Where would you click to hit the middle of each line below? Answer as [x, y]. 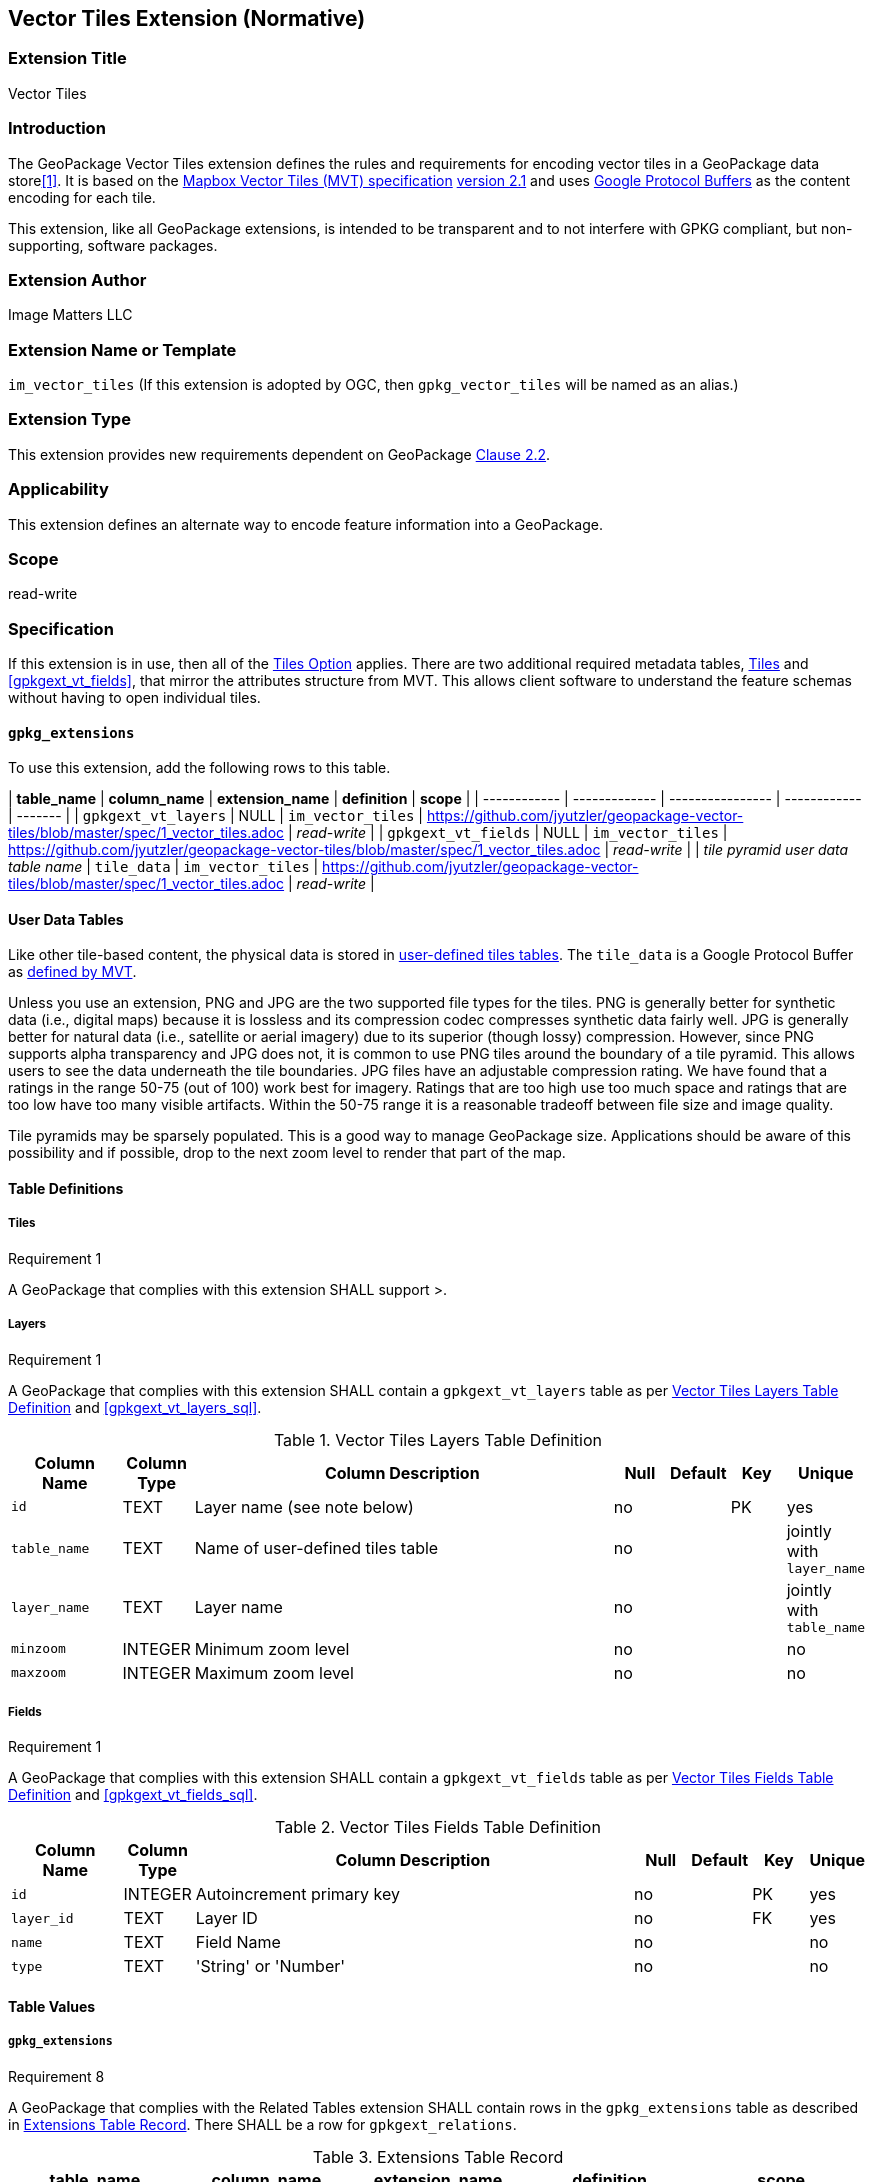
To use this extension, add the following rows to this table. [199, 768]
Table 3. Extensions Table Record [438, 2156]
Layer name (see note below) [304, 1506]
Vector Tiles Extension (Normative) [187, 18]
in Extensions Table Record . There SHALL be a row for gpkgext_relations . [262, 2124]
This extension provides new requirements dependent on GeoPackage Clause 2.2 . [279, 454]
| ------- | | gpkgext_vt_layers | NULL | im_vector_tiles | [215, 816]
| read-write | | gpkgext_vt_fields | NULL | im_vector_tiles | [508, 833]
